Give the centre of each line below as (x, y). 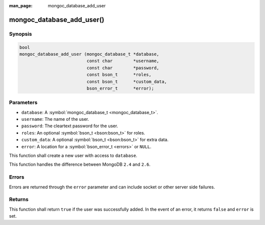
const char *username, (123, 61)
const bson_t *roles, (119, 75)
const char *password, (123, 68)
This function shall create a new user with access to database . (73, 155)
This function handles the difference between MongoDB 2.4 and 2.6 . (80, 164)
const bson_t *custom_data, (127, 81)
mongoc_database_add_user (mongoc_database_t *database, (89, 54)
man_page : (21, 6)
